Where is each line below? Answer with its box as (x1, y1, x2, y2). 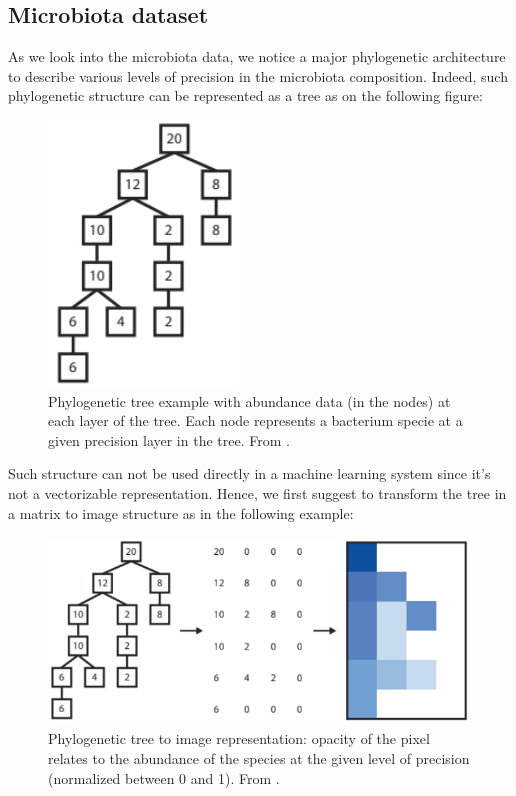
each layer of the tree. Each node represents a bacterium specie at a (48, 410, 463, 431)
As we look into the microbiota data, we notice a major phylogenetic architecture (8, 46, 506, 67)
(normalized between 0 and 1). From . (48, 767, 280, 788)
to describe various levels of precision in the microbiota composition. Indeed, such (8, 65, 508, 86)
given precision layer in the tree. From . (48, 429, 290, 450)
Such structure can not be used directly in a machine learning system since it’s (8, 463, 491, 484)
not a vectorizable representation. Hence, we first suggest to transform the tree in (8, 482, 507, 503)
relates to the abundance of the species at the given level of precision (48, 748, 470, 768)
